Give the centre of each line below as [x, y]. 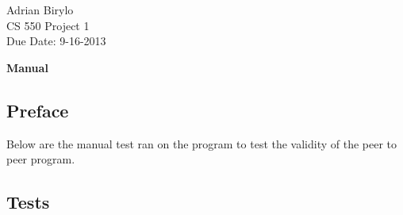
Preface [38, 110]
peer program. [41, 159]
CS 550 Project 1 [48, 25]
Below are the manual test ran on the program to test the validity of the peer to [202, 143]
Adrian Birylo [40, 10]
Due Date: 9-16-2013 [56, 41]
